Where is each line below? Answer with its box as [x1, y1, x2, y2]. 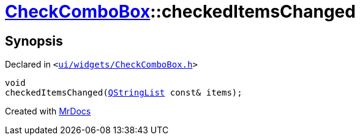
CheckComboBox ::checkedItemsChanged [5, 1, 356, 22]
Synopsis [5, 33, 63, 49]
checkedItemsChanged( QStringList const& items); [5, 88, 242, 98]
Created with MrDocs [5, 106, 91, 117]
